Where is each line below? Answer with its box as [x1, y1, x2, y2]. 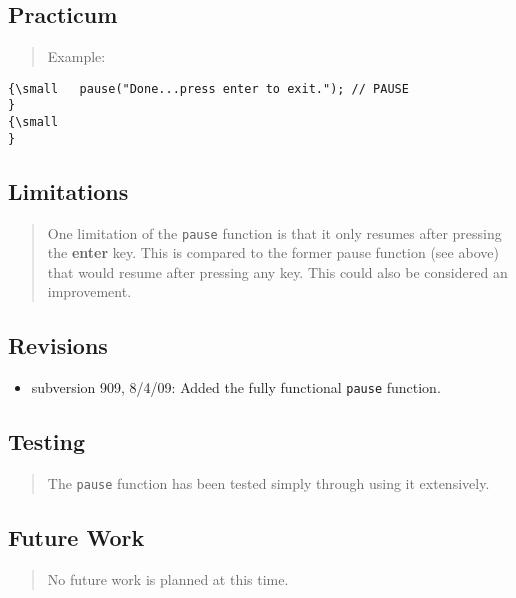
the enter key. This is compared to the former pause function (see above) [47, 242, 499, 263]
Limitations [8, 175, 129, 206]
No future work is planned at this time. [47, 568, 289, 589]
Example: [47, 46, 106, 67]
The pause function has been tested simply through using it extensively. [47, 473, 490, 494]
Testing [8, 426, 85, 457]
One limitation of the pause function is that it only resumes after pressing [47, 222, 502, 243]
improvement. [47, 281, 132, 302]
